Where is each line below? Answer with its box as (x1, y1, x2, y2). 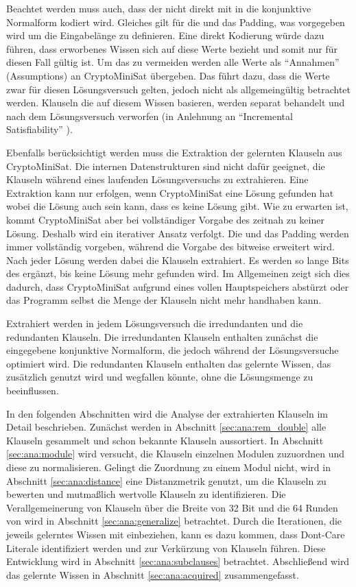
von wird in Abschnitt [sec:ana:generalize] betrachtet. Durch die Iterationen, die (6, 514, 342, 528)
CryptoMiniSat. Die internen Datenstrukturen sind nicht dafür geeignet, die (6, 158, 325, 173)
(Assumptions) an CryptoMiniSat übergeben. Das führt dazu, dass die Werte (6, 68, 330, 82)
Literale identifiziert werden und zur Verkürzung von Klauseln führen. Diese (6, 540, 326, 555)
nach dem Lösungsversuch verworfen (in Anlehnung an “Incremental (6, 108, 293, 123)
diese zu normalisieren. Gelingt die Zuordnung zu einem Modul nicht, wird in (6, 460, 331, 474)
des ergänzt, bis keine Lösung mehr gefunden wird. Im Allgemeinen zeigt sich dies (6, 266, 350, 280)
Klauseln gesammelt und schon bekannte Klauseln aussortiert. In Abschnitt (6, 433, 324, 447)
